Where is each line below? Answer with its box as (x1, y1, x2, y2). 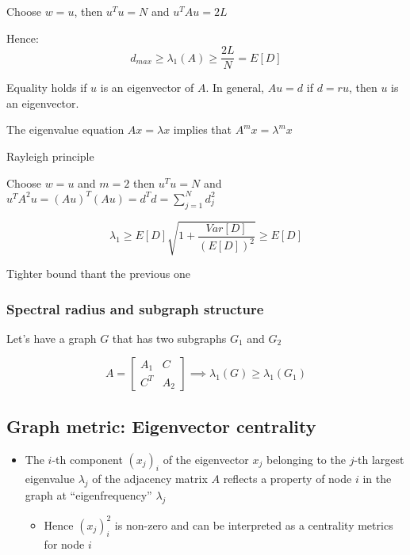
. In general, (205, 79, 265, 96)
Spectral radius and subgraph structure (6, 298, 264, 318)
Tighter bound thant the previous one (6, 265, 190, 282)
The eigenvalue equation (6, 121, 125, 138)
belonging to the (266, 450, 346, 467)
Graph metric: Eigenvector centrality (6, 413, 316, 438)
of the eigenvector (163, 450, 249, 467)
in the (362, 470, 392, 487)
